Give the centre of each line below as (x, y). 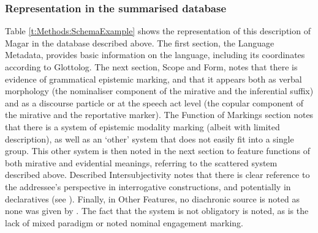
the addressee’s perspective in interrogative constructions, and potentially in (148, 186)
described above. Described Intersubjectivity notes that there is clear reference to (157, 175)
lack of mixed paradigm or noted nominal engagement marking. (124, 222)
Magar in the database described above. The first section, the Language (140, 43)
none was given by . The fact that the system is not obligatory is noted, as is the (157, 211)
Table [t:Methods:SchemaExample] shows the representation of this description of (158, 31)
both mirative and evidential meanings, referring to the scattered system (141, 162)
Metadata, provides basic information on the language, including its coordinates (155, 55)
